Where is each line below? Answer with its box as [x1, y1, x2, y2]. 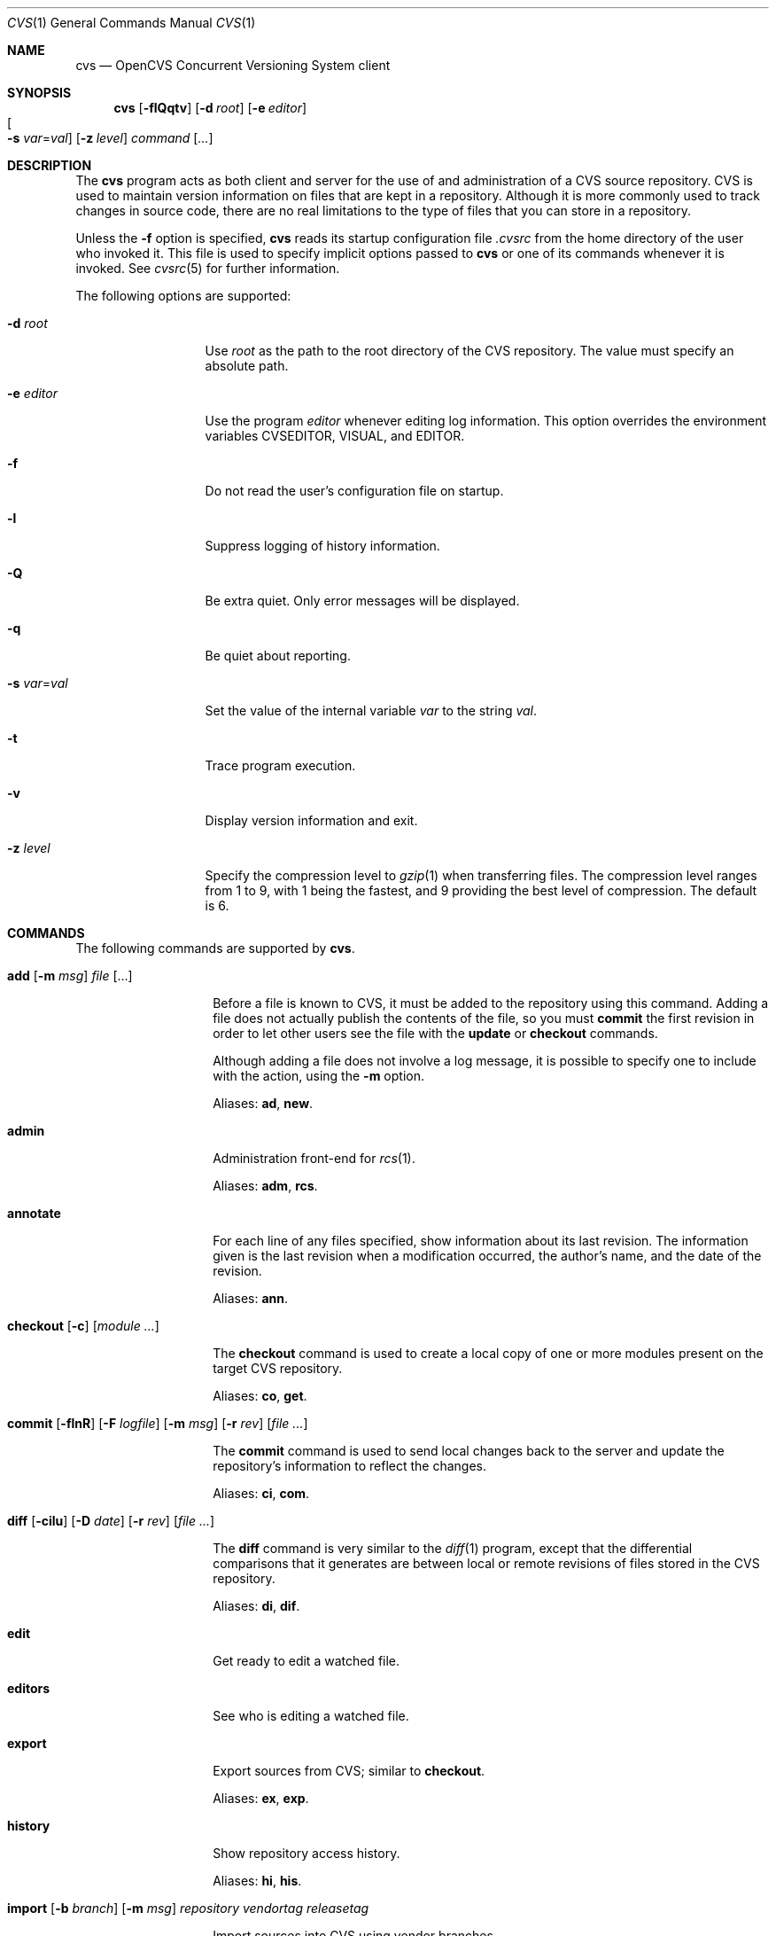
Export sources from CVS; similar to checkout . [213, 1763, 485, 1778]
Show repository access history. [213, 1846, 400, 1861]
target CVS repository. [213, 1361, 343, 1376]
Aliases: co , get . [213, 1388, 307, 1403]
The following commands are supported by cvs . [75, 941, 355, 956]
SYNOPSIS [7, 85, 72, 100]
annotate [7, 1206, 61, 1221]
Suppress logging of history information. [205, 538, 440, 553]
